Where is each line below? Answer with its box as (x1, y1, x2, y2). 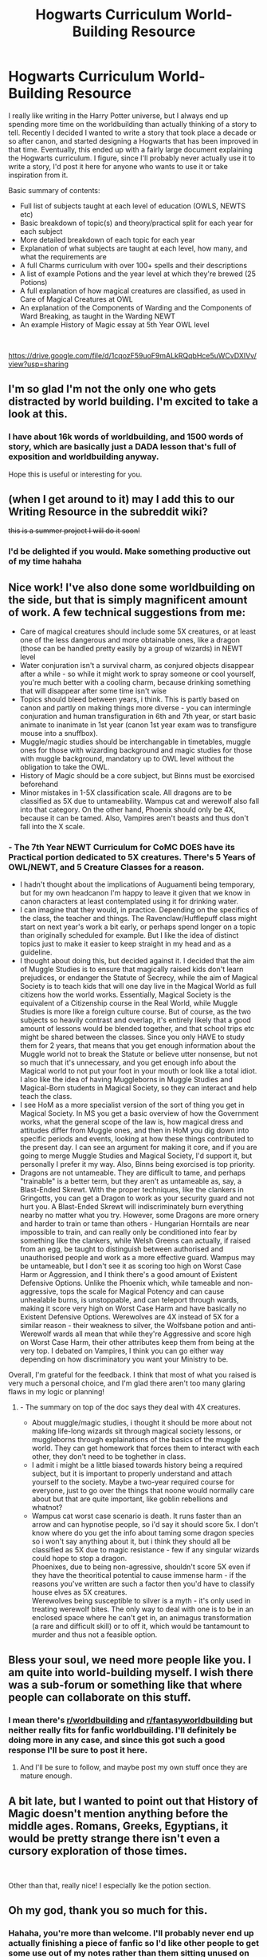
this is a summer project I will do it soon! (8, 526, 141, 536)
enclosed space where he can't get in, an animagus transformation (31, 1613, 252, 1623)
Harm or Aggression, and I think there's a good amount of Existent (19, 1270, 238, 1279)
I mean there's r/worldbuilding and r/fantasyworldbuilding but (8, 1714, 253, 1726)
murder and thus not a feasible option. (31, 1630, 158, 1639)
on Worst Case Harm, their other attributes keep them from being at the (19, 1338, 255, 1347)
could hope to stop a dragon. (31, 1554, 128, 1564)
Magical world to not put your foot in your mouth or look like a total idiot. (19, 1066, 257, 1076)
